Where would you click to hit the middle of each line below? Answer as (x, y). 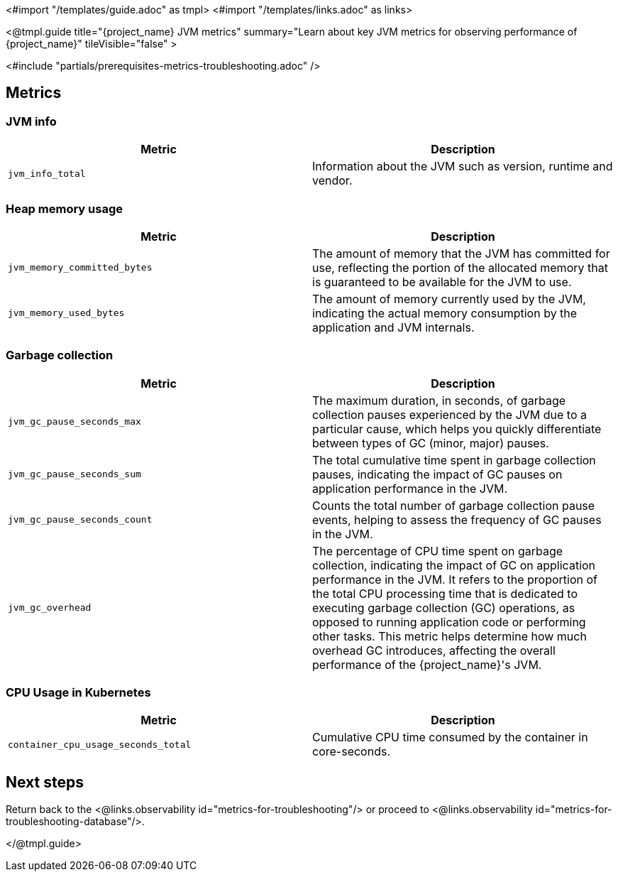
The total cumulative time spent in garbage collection (454, 460)
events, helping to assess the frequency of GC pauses (457, 519)
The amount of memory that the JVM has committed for (461, 253)
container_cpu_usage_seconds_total (100, 744)
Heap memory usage (65, 208)
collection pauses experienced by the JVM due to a (450, 414)
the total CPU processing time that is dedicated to (445, 593)
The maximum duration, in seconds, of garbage (439, 400)
